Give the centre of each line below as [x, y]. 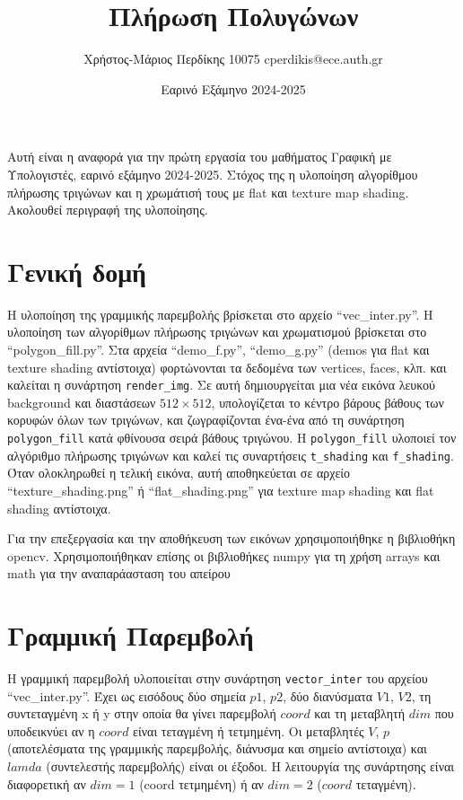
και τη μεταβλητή [360, 713]
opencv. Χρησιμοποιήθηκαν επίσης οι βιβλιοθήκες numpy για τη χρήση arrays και [224, 555]
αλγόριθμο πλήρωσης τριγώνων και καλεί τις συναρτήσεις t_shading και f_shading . [231, 455]
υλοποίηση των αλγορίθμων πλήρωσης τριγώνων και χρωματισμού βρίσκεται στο [217, 332]
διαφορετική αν [47, 783]
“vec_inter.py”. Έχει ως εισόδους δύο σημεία [127, 695]
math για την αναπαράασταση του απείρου [119, 573]
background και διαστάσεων [82, 402]
